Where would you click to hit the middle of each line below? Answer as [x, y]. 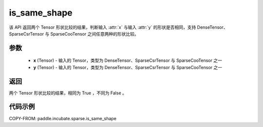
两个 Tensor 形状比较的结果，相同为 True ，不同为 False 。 [68, 93]
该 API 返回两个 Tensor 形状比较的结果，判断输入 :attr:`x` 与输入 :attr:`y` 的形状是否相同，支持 [103, 27]
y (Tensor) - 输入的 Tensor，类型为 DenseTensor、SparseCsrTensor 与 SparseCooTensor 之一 [128, 67]
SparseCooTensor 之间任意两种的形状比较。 [94, 34]
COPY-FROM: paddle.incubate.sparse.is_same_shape [63, 118]
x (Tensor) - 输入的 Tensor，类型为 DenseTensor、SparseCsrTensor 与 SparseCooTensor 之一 [128, 60]
